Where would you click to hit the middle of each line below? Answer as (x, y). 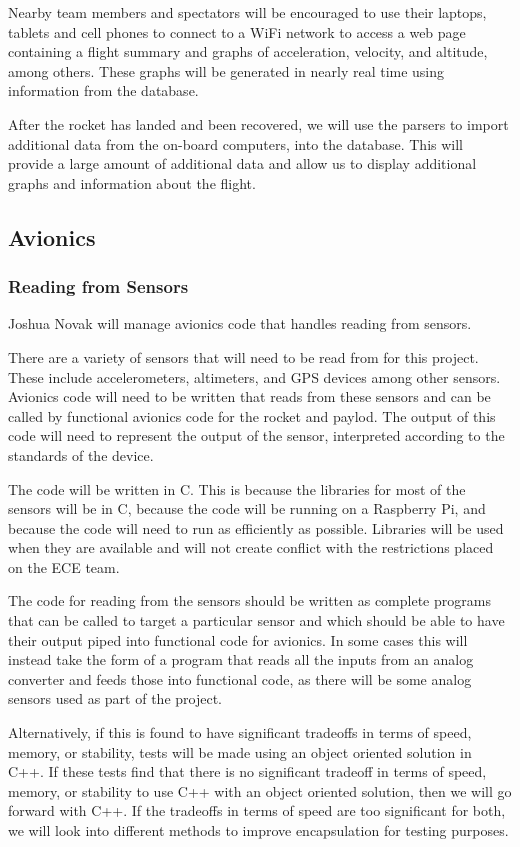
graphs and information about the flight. (132, 182)
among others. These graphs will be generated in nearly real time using (226, 70)
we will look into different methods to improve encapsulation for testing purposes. (258, 830)
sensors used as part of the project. (115, 698)
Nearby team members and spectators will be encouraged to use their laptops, (247, 12)
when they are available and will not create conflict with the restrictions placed (251, 547)
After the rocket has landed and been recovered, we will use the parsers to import (258, 123)
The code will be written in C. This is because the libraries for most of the (237, 488)
